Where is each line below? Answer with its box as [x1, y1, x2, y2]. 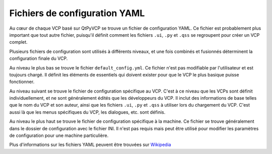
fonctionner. [9, 79, 35, 85]
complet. [9, 39, 28, 45]
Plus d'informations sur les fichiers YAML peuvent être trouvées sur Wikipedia [9, 141, 171, 148]
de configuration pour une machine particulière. [9, 132, 109, 138]
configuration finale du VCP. [9, 55, 68, 61]
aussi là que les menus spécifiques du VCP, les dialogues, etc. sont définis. [9, 109, 166, 115]
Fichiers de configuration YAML [9, 8, 145, 19]
